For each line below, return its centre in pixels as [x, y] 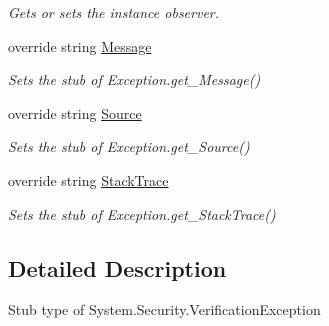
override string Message [80, 45]
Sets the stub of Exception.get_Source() [129, 146]
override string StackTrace [88, 179]
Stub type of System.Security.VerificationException [164, 309]
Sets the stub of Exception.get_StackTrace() [142, 213]
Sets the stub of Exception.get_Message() [134, 79]
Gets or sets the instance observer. [114, 12]
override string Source [75, 112]
